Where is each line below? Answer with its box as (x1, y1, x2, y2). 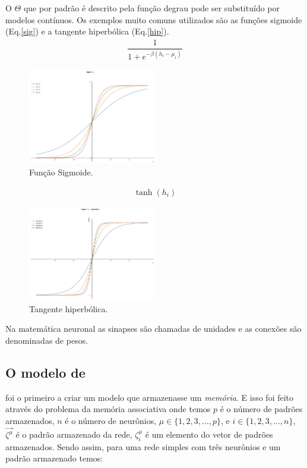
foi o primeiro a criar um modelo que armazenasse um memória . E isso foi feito (5, 391, 294, 403)
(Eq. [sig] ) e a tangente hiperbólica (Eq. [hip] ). (5, 25, 169, 37)
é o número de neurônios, (65, 414, 157, 426)
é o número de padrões (220, 403, 303, 415)
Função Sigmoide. (29, 165, 93, 178)
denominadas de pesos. (5, 334, 88, 346)
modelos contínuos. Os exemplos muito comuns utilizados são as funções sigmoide (5, 13, 302, 26)
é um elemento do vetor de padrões (145, 428, 273, 441)
